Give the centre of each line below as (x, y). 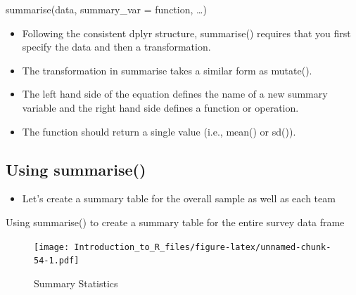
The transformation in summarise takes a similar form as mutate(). (167, 70)
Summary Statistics (76, 283)
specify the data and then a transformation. (116, 47)
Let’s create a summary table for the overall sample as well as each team (179, 198)
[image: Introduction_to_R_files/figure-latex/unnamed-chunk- (183, 247)
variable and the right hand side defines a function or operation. (160, 107)
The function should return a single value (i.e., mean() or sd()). (159, 131)
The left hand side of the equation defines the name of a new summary (175, 94)
